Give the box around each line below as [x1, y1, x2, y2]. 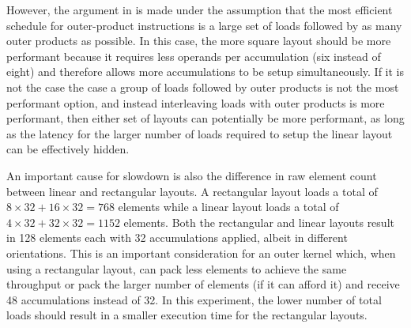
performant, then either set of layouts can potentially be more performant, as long [6, 110, 405, 126]
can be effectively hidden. [6, 141, 130, 157]
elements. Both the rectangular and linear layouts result [123, 213, 394, 230]
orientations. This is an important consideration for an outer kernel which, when [6, 244, 396, 261]
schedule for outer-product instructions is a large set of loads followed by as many [6, 17, 402, 33]
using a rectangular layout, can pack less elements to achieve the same [6, 260, 347, 277]
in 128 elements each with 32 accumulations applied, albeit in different [6, 229, 348, 246]
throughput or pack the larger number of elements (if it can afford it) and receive [6, 276, 400, 292]
